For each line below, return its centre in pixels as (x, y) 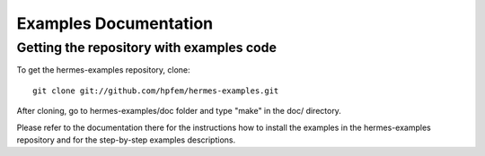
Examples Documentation (115, 23)
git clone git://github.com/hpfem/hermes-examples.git (156, 91)
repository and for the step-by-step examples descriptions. (126, 140)
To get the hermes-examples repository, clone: (103, 70)
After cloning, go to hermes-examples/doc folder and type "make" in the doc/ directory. (179, 111)
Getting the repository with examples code (147, 48)
